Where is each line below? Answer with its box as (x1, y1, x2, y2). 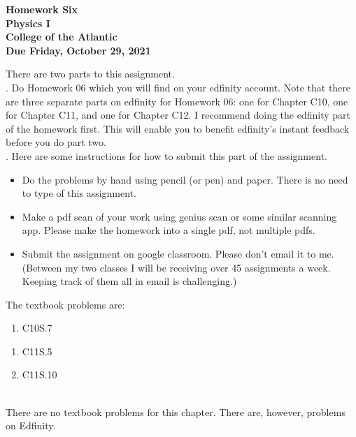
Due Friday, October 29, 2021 (6, 43, 151, 57)
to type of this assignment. (22, 186, 136, 200)
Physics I (6, 15, 50, 30)
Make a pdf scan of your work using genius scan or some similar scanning (22, 209, 337, 223)
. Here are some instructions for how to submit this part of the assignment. (6, 148, 327, 163)
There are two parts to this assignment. (6, 66, 175, 81)
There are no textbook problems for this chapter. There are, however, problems (6, 404, 346, 419)
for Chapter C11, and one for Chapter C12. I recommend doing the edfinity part (6, 108, 350, 122)
